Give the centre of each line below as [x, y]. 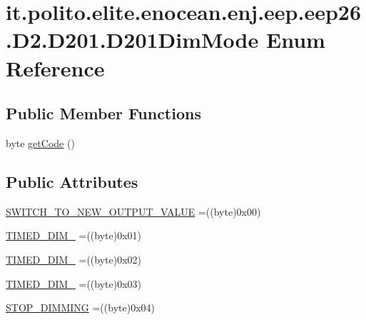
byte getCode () [40, 142]
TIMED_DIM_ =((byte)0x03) [74, 283]
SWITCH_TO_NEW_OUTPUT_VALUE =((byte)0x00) [133, 211]
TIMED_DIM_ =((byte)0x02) [74, 259]
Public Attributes [72, 181]
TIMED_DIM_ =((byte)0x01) [74, 235]
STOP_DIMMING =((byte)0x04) [80, 307]
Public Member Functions [103, 113]
